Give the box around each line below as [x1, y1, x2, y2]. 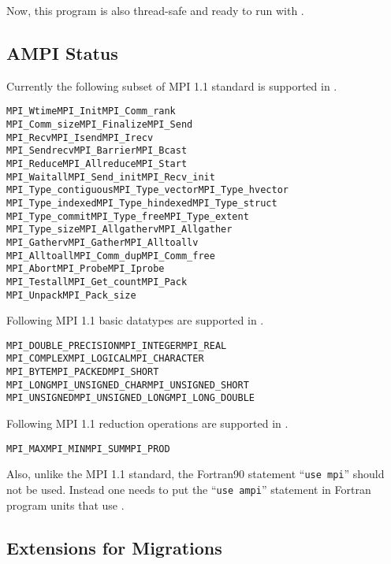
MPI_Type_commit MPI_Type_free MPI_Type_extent [6, 210, 249, 222]
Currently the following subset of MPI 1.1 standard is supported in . [6, 77, 337, 94]
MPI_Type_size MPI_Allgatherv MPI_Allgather [6, 224, 233, 236]
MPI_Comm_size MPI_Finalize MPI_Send [6, 119, 193, 131]
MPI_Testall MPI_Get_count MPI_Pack [6, 276, 188, 288]
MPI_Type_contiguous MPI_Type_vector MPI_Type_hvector [6, 184, 289, 196]
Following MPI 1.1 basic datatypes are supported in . [6, 312, 264, 328]
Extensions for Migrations [6, 535, 222, 559]
